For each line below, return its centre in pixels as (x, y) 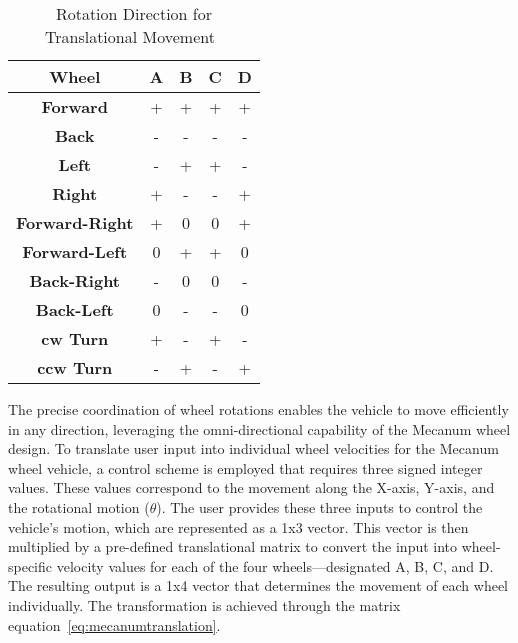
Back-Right (74, 280)
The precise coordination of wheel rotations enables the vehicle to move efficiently (258, 409)
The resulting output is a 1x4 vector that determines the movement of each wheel (258, 585)
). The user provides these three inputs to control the (319, 506)
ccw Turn (75, 367)
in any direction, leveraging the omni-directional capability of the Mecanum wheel (259, 428)
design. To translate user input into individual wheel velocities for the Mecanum (253, 448)
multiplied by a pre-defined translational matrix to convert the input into (233, 546)
